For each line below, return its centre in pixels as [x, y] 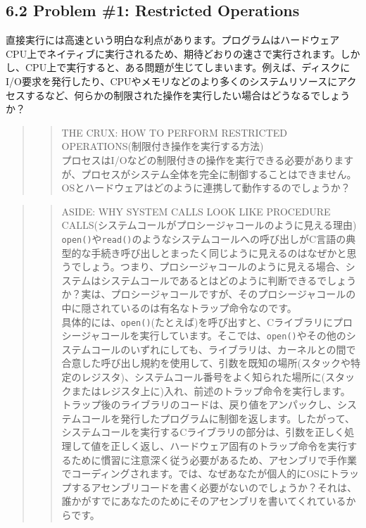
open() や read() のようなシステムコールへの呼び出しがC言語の [204, 238]
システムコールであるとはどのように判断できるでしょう [229, 280]
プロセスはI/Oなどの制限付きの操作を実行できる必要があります [208, 159]
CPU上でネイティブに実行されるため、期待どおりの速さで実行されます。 [173, 53]
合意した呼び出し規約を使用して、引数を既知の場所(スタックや [206, 363]
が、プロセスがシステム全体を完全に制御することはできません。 [209, 174]
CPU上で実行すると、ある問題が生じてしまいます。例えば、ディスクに [188, 67]
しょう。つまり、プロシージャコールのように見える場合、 [213, 266]
